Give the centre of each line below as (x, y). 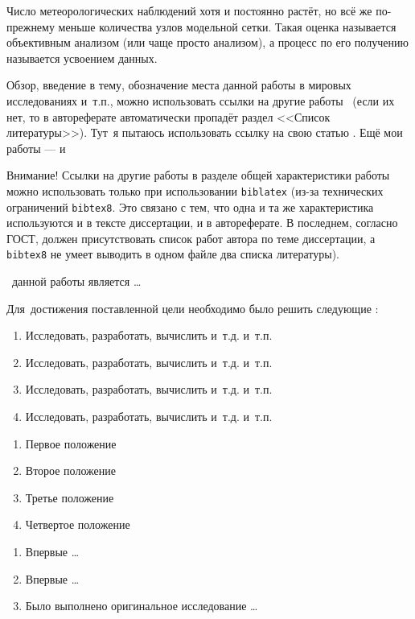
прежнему (31, 26)
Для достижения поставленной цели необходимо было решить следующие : (193, 308)
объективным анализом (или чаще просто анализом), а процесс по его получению (207, 42)
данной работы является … (76, 281)
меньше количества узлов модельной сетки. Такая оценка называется (227, 26)
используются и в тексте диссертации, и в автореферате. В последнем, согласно (202, 223)
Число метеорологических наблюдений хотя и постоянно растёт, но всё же (189, 10)
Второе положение (70, 470)
